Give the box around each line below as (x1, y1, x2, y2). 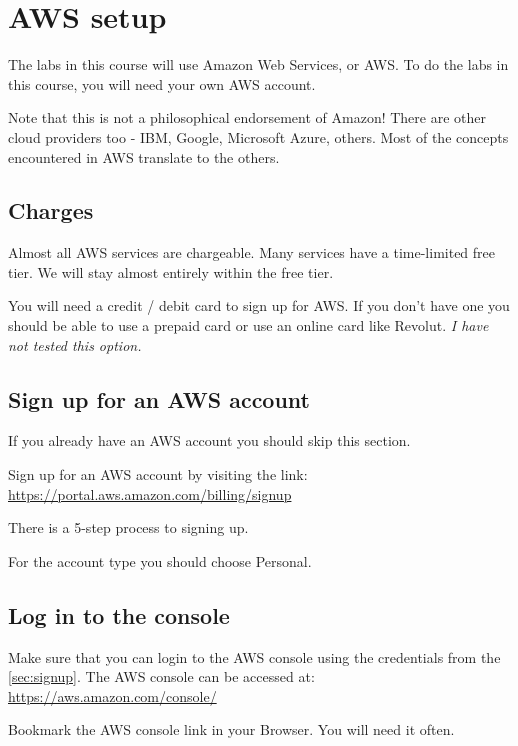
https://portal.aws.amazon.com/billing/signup (8, 483, 292, 504)
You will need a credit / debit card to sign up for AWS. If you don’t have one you (8, 295, 510, 316)
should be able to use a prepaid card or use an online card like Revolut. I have (8, 315, 489, 336)
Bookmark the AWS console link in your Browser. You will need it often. (8, 719, 455, 740)
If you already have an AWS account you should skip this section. (8, 430, 411, 451)
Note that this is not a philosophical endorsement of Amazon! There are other (8, 107, 487, 128)
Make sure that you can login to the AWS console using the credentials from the (8, 646, 501, 667)
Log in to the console (8, 599, 230, 630)
